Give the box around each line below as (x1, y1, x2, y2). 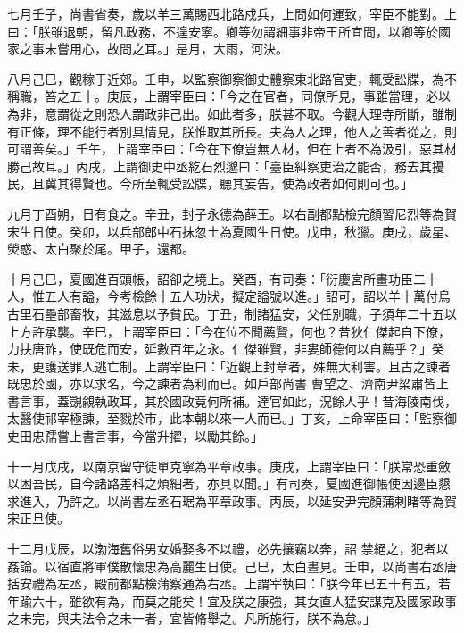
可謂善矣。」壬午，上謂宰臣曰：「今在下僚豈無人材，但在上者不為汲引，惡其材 (7, 139, 457, 158)
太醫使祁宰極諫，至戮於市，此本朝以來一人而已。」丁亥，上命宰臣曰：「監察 (7, 409, 444, 428)
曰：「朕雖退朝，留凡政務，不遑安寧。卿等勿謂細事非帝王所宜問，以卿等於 (7, 21, 438, 40)
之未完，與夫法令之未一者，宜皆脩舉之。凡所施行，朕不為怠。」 (7, 609, 376, 628)
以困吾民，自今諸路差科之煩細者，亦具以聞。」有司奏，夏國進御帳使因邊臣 (7, 474, 438, 493)
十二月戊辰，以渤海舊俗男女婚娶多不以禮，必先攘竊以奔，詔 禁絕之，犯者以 (7, 539, 449, 558)
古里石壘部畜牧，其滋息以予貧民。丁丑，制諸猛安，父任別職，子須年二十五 (7, 304, 444, 322)
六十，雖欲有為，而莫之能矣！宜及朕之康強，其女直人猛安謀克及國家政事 (31, 591, 457, 610)
